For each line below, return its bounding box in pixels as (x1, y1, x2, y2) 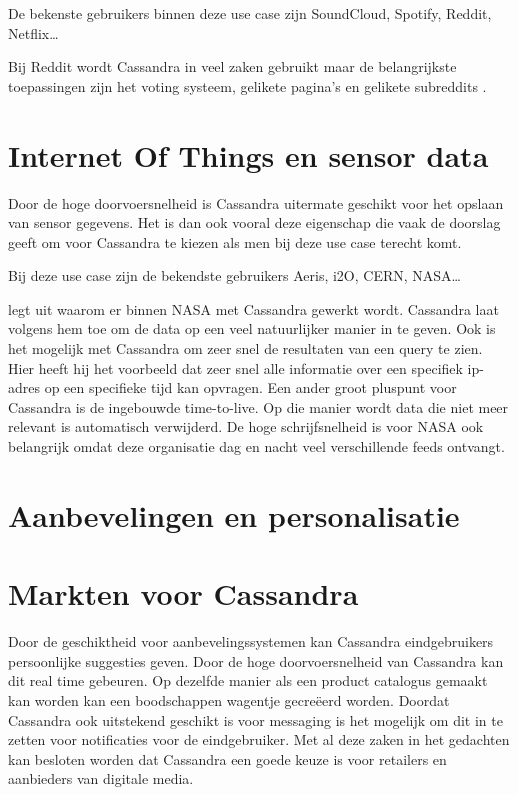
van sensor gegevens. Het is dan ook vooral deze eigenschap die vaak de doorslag (8, 212, 501, 233)
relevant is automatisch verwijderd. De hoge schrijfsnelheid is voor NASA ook (8, 416, 484, 437)
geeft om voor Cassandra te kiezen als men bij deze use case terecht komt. (8, 231, 462, 252)
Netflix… (8, 22, 59, 43)
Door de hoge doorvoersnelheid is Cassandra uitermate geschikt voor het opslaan (8, 192, 504, 213)
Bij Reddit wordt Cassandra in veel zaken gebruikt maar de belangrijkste (8, 56, 457, 77)
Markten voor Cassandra (8, 573, 359, 614)
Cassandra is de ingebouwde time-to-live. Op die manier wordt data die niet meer (8, 396, 509, 417)
